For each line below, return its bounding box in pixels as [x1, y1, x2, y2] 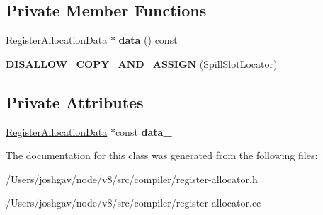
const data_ [115, 124, 172, 139]
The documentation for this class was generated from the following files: [6, 148, 318, 163]
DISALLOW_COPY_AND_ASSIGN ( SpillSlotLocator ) [6, 56, 278, 71]
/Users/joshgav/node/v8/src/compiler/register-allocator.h [6, 171, 258, 186]
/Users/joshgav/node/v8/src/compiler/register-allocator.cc [6, 195, 261, 210]
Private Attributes [6, 91, 144, 112]
